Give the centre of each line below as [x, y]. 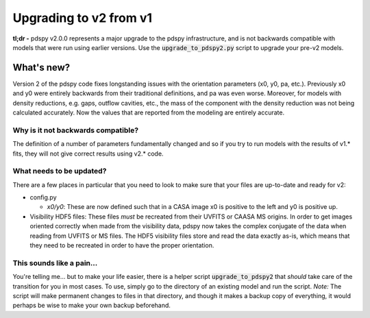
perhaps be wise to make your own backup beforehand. [92, 306]
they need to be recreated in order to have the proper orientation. [122, 245]
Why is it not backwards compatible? [76, 130]
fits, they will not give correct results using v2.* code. [88, 154]
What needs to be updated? [60, 171]
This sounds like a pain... [55, 262]
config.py [44, 197]
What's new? [41, 68]
